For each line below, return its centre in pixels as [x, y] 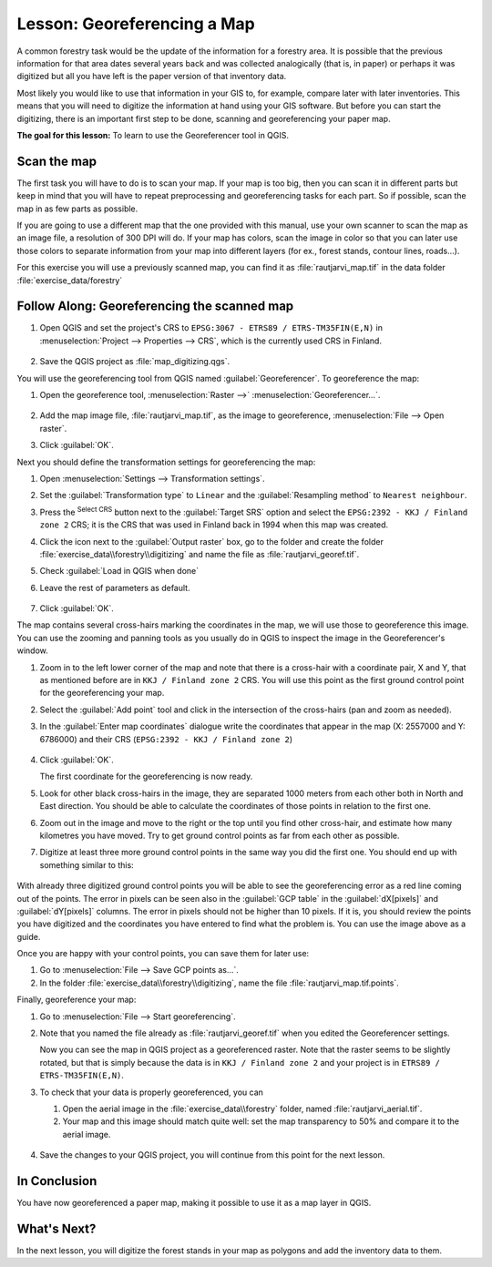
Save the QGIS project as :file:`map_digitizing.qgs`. [135, 362]
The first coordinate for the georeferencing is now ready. [146, 777]
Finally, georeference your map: [77, 1000]
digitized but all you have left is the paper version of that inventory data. [152, 77]
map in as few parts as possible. [77, 209]
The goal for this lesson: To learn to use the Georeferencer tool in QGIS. [153, 135]
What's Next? [56, 1228]
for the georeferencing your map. [102, 693]
